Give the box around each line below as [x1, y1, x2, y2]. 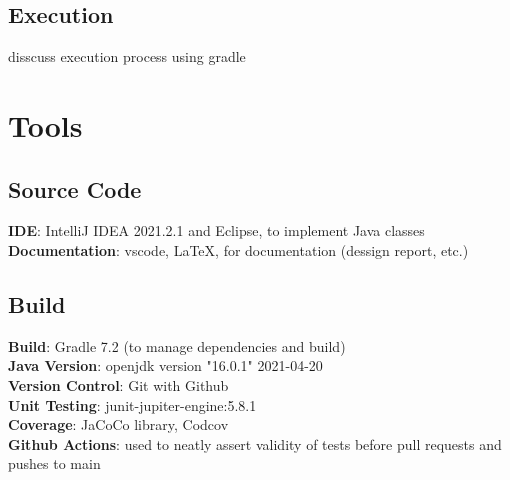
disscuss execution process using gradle [8, 46, 246, 67]
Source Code [8, 173, 142, 204]
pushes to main [8, 453, 101, 474]
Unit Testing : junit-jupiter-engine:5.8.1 [8, 394, 257, 415]
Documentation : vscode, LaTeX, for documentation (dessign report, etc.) [8, 239, 469, 260]
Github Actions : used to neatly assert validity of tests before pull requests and [8, 433, 502, 454]
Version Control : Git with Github [8, 374, 229, 395]
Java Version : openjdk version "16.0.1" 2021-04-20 [8, 355, 323, 376]
